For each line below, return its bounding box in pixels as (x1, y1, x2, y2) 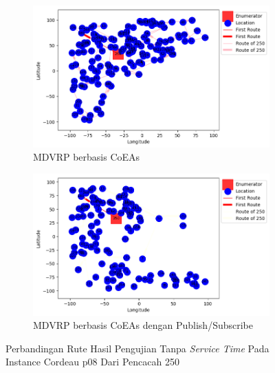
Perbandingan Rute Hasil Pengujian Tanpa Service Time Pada (5, 341, 269, 355)
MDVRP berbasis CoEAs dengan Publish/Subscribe (33, 318, 253, 332)
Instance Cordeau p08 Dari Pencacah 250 (5, 354, 179, 369)
